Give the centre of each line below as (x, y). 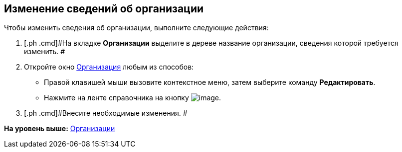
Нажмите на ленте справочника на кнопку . (133, 98)
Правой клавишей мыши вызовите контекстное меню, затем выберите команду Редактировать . (210, 82)
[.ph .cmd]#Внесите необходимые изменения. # (106, 113)
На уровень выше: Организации (60, 129)
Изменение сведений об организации (104, 9)
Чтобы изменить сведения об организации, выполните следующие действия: (136, 28)
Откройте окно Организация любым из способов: (109, 67)
